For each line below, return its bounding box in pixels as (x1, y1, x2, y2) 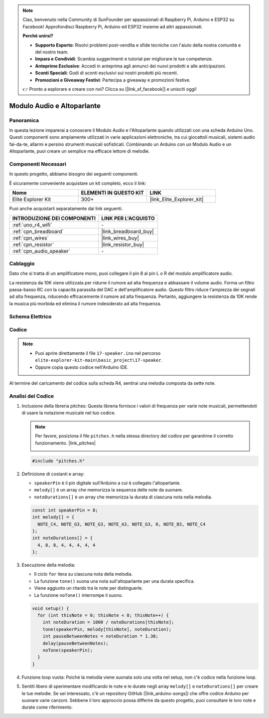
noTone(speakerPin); (42, 647, 93, 653)
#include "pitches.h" (32, 458, 85, 464)
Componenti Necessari (9, 161, 67, 167)
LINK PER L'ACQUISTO (101, 215, 155, 222)
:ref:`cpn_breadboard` (12, 228, 64, 235)
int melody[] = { (32, 514, 75, 520)
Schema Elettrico (9, 313, 52, 320)
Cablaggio (9, 260, 35, 267)
